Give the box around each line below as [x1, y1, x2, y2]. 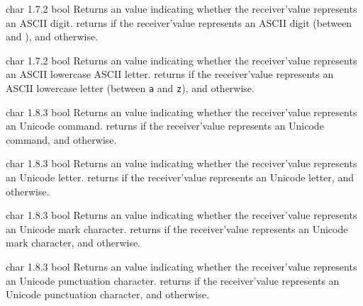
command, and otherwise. [6, 132, 117, 147]
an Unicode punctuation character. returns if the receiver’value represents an [6, 273, 340, 288]
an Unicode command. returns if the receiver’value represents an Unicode [6, 118, 324, 133]
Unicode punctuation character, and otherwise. [6, 287, 209, 302]
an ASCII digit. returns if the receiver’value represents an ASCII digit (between [6, 15, 352, 30]
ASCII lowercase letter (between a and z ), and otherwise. [6, 80, 255, 95]
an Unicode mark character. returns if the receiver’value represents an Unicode [6, 221, 348, 236]
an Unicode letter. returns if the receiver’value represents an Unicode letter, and [6, 170, 354, 184]
